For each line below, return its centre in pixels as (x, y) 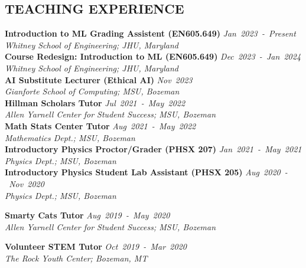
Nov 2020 (27, 183)
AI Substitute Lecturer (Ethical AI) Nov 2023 (99, 79)
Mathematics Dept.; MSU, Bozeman (70, 137)
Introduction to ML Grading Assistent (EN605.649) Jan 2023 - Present (150, 33)
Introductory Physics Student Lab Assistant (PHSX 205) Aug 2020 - (146, 172)
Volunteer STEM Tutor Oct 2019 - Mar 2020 (96, 246)
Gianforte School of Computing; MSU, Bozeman (92, 91)
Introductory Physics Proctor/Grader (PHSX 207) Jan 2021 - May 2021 (153, 149)
